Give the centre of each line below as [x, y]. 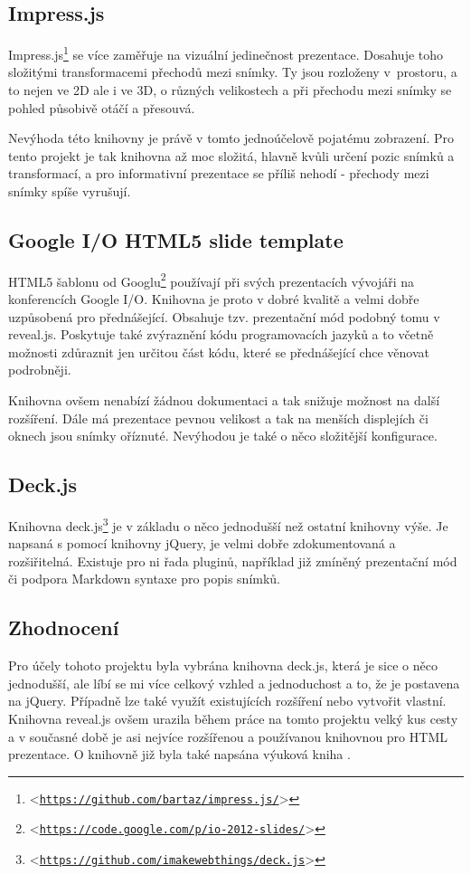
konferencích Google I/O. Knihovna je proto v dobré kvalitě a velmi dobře [214, 299]
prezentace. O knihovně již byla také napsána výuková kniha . [179, 754]
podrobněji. [40, 370]
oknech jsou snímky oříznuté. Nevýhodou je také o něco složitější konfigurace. [223, 436]
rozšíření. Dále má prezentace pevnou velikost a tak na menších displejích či [218, 418]
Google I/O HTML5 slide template [176, 240]
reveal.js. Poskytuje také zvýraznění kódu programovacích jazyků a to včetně [221, 334]
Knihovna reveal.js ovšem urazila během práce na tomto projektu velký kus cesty [233, 719]
